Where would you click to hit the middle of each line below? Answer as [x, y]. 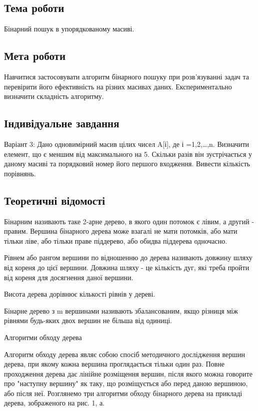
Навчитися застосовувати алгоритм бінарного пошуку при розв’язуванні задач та [126, 76]
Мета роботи [35, 56]
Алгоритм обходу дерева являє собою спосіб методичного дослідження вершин [125, 354]
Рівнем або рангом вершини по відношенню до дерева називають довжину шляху [128, 257]
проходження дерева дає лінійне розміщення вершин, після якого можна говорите [128, 373]
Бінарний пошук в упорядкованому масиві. [69, 29]
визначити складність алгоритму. [54, 96]
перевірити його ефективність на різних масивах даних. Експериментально [118, 86]
